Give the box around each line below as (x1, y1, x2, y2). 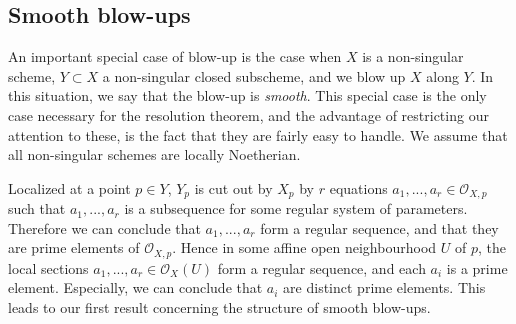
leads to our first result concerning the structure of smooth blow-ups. (8, 297, 431, 318)
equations (329, 177, 388, 198)
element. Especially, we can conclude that (8, 277, 263, 298)
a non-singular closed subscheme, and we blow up (102, 65, 406, 86)
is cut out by (194, 177, 273, 198)
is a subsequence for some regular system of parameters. (124, 198, 468, 219)
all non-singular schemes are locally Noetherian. (8, 144, 301, 165)
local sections (8, 257, 89, 278)
